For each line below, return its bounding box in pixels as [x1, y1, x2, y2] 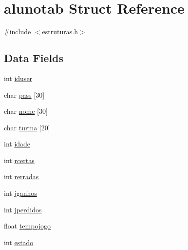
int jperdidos [4, 204, 42, 214]
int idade [4, 139, 31, 149]
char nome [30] [4, 106, 48, 116]
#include [4, 26, 31, 37]
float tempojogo [4, 221, 51, 231]
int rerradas [4, 171, 39, 182]
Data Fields [4, 50, 64, 65]
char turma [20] [4, 122, 50, 132]
